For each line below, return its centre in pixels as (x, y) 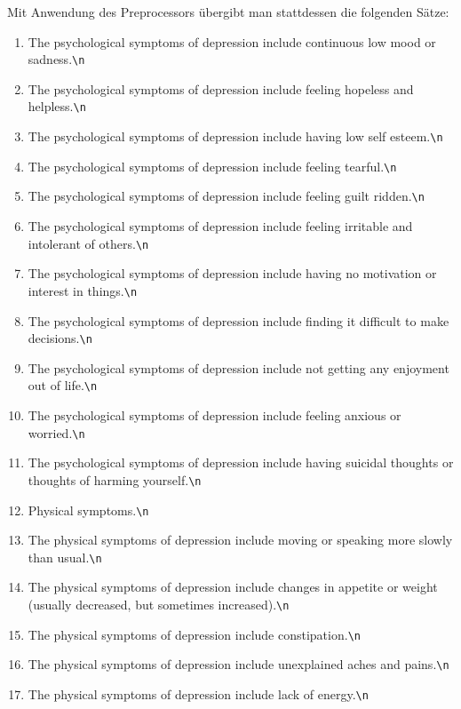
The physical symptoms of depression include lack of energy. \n (198, 694)
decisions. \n (60, 338)
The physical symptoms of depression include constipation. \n (194, 634)
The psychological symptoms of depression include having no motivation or (232, 273)
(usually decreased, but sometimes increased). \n (159, 605)
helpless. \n (57, 106)
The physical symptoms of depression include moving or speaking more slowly (240, 540)
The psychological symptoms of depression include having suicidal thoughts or (241, 462)
